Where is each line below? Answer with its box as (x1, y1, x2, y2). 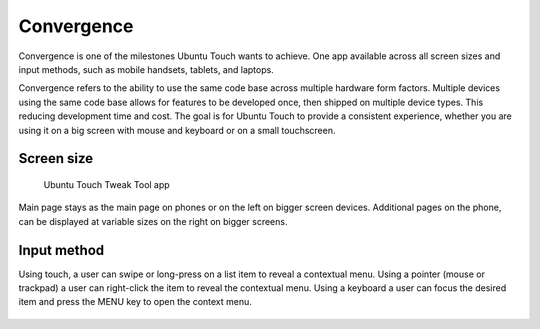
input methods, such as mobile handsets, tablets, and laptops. (18, 63, 274, 75)
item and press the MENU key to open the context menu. (18, 296, 252, 308)
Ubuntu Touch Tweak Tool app (43, 178, 170, 190)
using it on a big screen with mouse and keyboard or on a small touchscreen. (18, 124, 336, 136)
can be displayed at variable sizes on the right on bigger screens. (18, 215, 288, 227)
